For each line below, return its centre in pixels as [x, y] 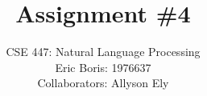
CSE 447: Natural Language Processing [103, 52]
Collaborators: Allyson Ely [103, 83]
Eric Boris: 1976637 [103, 67]
